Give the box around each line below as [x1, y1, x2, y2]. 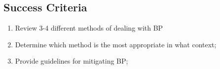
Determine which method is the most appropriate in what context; [15, 39, 217, 49]
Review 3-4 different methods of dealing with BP [15, 23, 163, 33]
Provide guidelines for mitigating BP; [15, 56, 128, 66]
